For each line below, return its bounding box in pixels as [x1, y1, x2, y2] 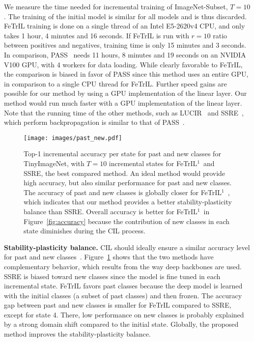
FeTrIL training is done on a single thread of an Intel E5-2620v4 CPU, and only [4, 21, 245, 31]
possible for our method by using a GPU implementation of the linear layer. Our [4, 88, 247, 98]
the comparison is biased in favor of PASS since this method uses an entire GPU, [4, 69, 249, 79]
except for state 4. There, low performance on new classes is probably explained [4, 309, 244, 319]
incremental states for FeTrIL [109, 158, 198, 168]
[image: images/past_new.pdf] [24, 134, 122, 142]
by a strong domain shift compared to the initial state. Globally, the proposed [4, 319, 239, 329]
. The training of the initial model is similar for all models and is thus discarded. [4, 11, 247, 21]
